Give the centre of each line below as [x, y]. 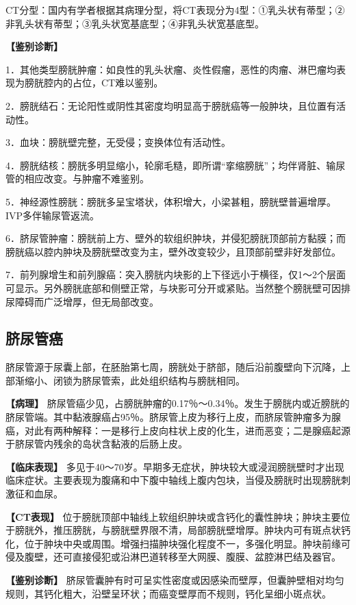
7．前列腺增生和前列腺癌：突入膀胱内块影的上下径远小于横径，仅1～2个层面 [176, 274]
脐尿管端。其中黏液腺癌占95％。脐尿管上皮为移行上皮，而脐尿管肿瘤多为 [168, 417]
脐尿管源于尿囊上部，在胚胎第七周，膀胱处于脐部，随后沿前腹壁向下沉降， [173, 367]
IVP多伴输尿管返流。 [53, 215]
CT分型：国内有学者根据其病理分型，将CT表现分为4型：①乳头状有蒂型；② [175, 10]
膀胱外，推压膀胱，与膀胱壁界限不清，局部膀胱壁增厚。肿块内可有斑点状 [178, 530]
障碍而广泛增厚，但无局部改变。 [87, 301]
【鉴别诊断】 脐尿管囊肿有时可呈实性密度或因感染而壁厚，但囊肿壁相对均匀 [175, 580]
